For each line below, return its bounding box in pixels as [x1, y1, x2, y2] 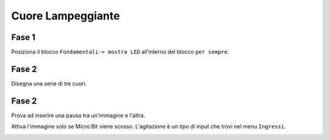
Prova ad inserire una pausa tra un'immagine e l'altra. [11, 112, 146, 119]
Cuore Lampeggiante [11, 9, 120, 22]
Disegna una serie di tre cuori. [11, 79, 87, 87]
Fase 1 [11, 32, 36, 42]
